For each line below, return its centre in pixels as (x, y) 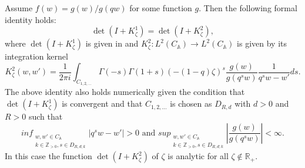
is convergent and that (102, 103)
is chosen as (191, 103)
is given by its (262, 43)
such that (46, 116)
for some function (161, 8)
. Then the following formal (248, 8)
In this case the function (48, 156)
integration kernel (36, 56)
